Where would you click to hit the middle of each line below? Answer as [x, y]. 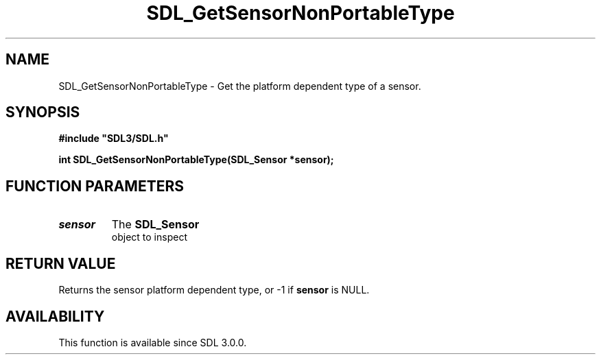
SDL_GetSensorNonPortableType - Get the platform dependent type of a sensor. [240, 86]
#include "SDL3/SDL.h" [114, 139]
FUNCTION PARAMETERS [95, 186]
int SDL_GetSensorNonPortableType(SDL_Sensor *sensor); [196, 160]
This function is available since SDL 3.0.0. [153, 342]
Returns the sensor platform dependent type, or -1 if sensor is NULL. [214, 290]
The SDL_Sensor [155, 225]
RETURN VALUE [61, 263]
